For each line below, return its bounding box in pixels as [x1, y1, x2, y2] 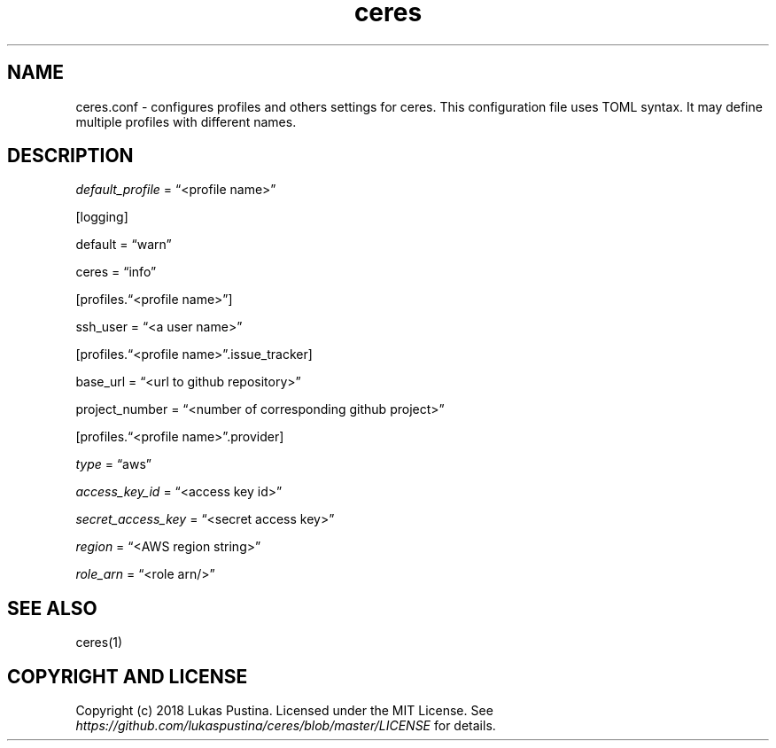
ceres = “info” [75, 264, 157, 280]
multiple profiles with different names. [75, 113, 297, 129]
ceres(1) [75, 635, 123, 651]
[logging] [75, 209, 128, 225]
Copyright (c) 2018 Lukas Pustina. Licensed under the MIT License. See [75, 703, 493, 719]
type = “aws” [75, 456, 151, 472]
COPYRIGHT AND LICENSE [7, 665, 248, 688]
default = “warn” [75, 237, 172, 253]
